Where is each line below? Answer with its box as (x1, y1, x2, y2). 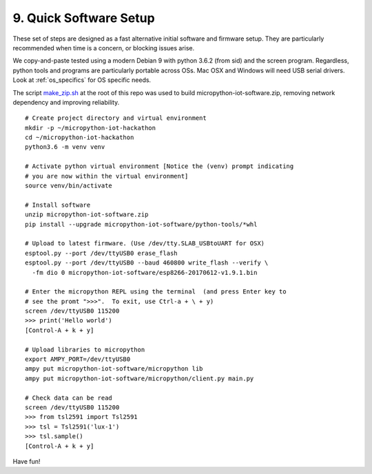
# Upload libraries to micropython (25, 345, 145, 353)
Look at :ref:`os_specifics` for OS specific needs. (12, 76, 152, 84)
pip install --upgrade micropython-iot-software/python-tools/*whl (25, 220, 258, 228)
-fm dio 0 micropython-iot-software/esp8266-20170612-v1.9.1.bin (32, 269, 258, 276)
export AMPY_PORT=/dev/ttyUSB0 (25, 355, 131, 363)
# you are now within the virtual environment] (25, 172, 189, 180)
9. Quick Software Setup (12, 10, 155, 25)
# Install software (25, 200, 91, 209)
